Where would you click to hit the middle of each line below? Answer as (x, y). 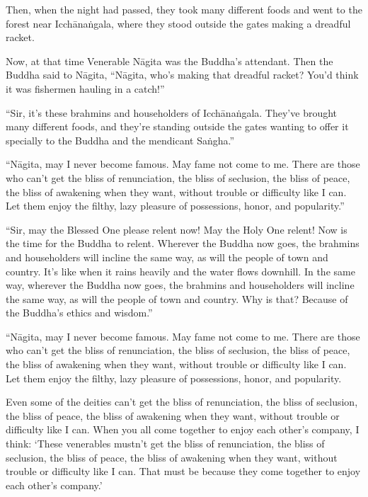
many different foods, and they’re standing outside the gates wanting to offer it (177, 126)
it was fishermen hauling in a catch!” (85, 88)
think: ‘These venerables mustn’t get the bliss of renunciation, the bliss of (165, 444)
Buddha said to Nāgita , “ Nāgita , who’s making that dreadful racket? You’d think (182, 75)
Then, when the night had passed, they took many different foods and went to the (184, 9)
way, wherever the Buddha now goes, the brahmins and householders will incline (180, 285)
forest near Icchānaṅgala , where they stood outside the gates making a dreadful (178, 23)
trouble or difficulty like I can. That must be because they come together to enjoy (183, 471)
